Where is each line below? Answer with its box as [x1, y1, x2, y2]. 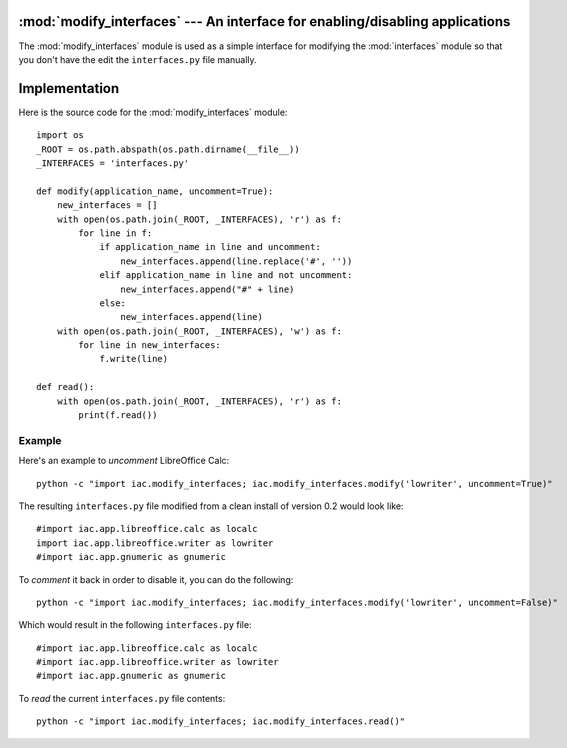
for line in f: [78, 227, 153, 239]
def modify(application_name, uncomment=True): [36, 185, 274, 197]
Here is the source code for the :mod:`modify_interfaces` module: [18, 106, 288, 118]
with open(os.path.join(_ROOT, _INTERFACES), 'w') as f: [56, 325, 342, 337]
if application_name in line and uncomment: [99, 241, 322, 253]
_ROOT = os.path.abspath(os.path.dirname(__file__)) [36, 143, 300, 155]
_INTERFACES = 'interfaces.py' [36, 157, 190, 169]
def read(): [36, 381, 95, 393]
